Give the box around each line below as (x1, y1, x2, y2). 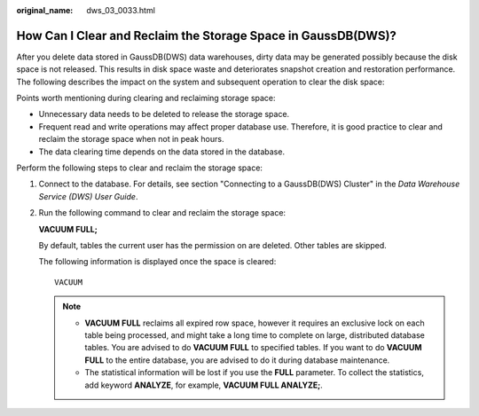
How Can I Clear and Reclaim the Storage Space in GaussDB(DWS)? (16, 27, 397, 43)
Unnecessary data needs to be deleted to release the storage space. (38, 109, 290, 120)
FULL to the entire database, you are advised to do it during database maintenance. (84, 355, 390, 365)
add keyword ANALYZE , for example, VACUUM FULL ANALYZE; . (84, 380, 323, 390)
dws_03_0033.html (86, 5, 155, 15)
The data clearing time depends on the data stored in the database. (38, 146, 286, 157)
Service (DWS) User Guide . (38, 191, 138, 201)
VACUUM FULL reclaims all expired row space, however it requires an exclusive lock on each (84, 318, 425, 328)
